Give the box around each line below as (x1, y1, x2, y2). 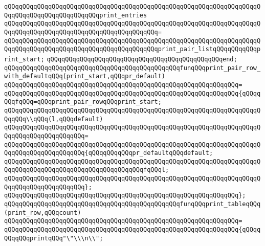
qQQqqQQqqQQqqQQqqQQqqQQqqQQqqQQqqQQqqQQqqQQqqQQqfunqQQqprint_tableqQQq (4, 200, 261, 208)
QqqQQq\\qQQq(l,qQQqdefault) (4, 115, 103, 123)
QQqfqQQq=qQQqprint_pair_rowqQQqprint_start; (4, 98, 162, 106)
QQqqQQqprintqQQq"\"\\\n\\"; (4, 234, 103, 242)
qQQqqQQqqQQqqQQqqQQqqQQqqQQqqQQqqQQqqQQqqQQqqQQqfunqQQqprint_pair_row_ (4, 64, 261, 72)
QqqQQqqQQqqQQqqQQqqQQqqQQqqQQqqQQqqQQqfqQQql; (4, 166, 169, 174)
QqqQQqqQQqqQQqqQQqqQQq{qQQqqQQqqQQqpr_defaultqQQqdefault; (4, 149, 213, 157)
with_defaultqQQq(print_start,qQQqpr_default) (4, 73, 165, 80)
